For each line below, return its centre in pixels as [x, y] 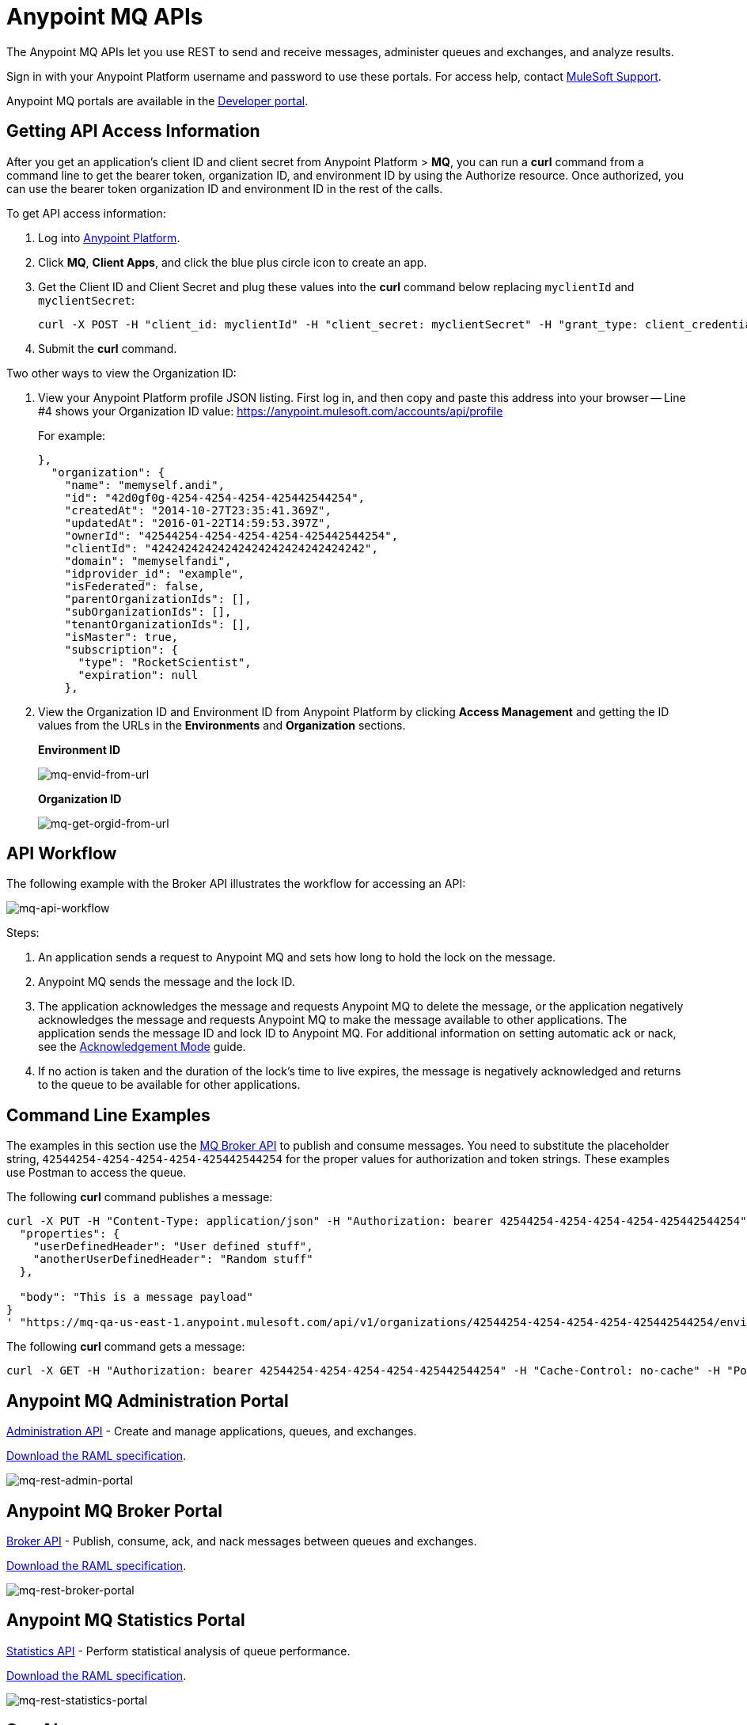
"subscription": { [121, 649]
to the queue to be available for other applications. [169, 1085]
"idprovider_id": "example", [155, 573]
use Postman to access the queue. [97, 1173]
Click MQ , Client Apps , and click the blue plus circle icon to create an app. [233, 262]
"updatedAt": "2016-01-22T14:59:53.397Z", [198, 523]
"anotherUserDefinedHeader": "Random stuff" [173, 1259]
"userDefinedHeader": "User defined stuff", [173, 1247]
